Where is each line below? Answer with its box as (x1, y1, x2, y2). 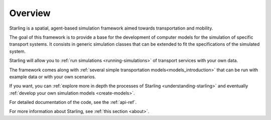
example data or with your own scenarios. (9, 73, 96, 80)
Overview (9, 8, 51, 19)
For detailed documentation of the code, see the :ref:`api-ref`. (9, 99, 137, 105)
